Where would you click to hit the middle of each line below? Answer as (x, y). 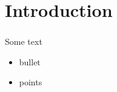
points (31, 82)
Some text (24, 41)
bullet (30, 61)
